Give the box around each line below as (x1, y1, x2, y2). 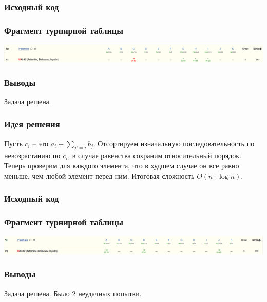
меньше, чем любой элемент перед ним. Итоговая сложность (4, 170, 195, 181)
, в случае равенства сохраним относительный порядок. (68, 150, 241, 161)
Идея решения (4, 118, 60, 130)
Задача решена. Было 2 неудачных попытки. (4, 288, 142, 298)
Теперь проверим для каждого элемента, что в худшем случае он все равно (4, 160, 239, 171)
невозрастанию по (4, 150, 61, 161)
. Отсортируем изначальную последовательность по (93, 138, 255, 148)
